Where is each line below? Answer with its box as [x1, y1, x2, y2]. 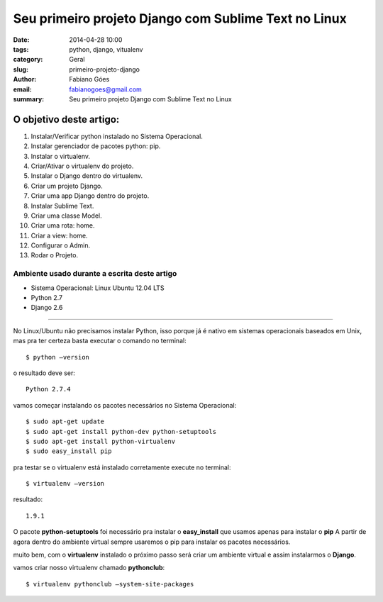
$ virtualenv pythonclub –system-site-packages [26, 580, 194, 588]
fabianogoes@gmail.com [69, 85, 142, 94]
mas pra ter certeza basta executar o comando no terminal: [13, 337, 187, 345]
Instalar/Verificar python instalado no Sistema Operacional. [30, 132, 204, 140]
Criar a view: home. [30, 231, 88, 240]
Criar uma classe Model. [30, 211, 102, 220]
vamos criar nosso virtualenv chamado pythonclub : [13, 564, 165, 572]
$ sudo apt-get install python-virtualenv [26, 437, 176, 445]
